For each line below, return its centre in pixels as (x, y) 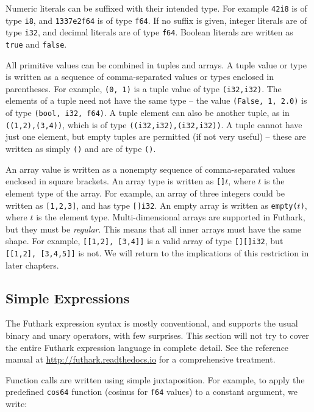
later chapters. (32, 265)
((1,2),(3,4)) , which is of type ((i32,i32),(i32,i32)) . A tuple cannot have (154, 124)
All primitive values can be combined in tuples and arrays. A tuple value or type (156, 64)
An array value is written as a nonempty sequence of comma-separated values (151, 169)
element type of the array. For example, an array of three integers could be (145, 193)
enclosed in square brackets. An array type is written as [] (116, 181)
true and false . (36, 44)
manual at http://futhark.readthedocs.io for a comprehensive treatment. (141, 359)
